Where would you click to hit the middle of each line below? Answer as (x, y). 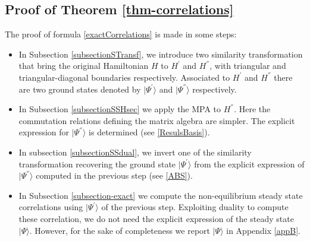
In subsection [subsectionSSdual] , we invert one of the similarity (135, 152)
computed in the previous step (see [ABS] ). (114, 175)
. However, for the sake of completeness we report (120, 230)
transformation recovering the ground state (97, 164)
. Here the (252, 109)
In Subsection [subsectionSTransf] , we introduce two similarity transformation (161, 54)
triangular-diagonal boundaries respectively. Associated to (124, 77)
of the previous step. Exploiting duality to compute (195, 207)
